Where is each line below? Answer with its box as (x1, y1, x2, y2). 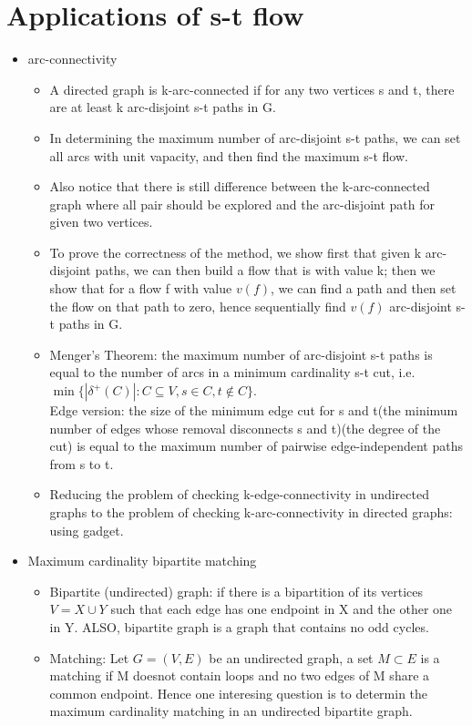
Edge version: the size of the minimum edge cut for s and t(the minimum (49, 401, 458, 420)
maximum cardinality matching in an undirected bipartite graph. (49, 701, 413, 721)
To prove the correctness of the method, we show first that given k (49, 242, 422, 261)
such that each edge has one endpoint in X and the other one (110, 599, 453, 619)
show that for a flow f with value (49, 279, 232, 298)
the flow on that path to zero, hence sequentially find (49, 296, 346, 315)
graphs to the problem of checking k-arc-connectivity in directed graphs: (49, 503, 453, 521)
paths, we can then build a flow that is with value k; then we (95, 261, 436, 280)
